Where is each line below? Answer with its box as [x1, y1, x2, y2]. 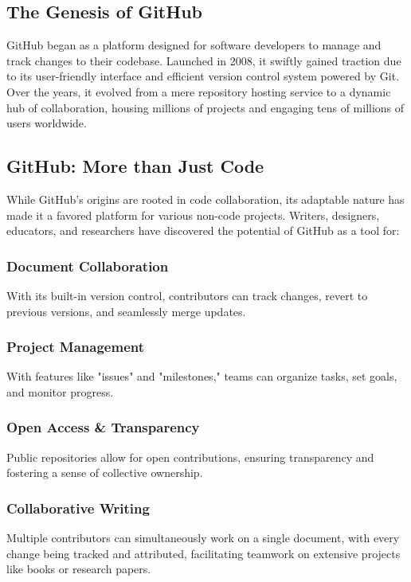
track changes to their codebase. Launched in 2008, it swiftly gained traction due [6, 52, 401, 68]
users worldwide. [6, 115, 87, 131]
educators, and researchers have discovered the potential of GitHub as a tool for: [6, 222, 400, 239]
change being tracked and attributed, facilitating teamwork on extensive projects [6, 545, 401, 561]
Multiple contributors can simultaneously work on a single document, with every [6, 529, 400, 546]
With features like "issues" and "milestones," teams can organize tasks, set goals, [6, 368, 397, 385]
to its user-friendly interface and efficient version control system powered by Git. [6, 68, 400, 84]
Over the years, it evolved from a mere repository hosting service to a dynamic [6, 83, 391, 100]
